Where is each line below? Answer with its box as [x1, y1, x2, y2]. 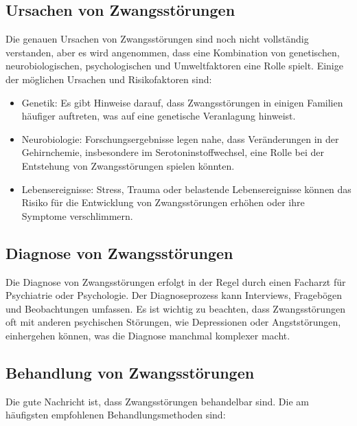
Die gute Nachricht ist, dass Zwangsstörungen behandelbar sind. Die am [5, 394, 309, 408]
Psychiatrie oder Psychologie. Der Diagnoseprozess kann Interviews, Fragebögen [5, 288, 343, 302]
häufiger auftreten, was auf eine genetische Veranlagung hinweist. [21, 109, 296, 123]
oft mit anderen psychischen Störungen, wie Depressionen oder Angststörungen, [5, 315, 341, 329]
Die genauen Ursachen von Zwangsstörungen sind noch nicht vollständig [5, 32, 309, 46]
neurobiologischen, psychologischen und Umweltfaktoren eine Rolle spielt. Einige [5, 58, 343, 73]
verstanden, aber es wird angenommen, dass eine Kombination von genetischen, [5, 45, 340, 59]
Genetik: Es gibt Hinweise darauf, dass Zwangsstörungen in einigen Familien [21, 95, 343, 109]
